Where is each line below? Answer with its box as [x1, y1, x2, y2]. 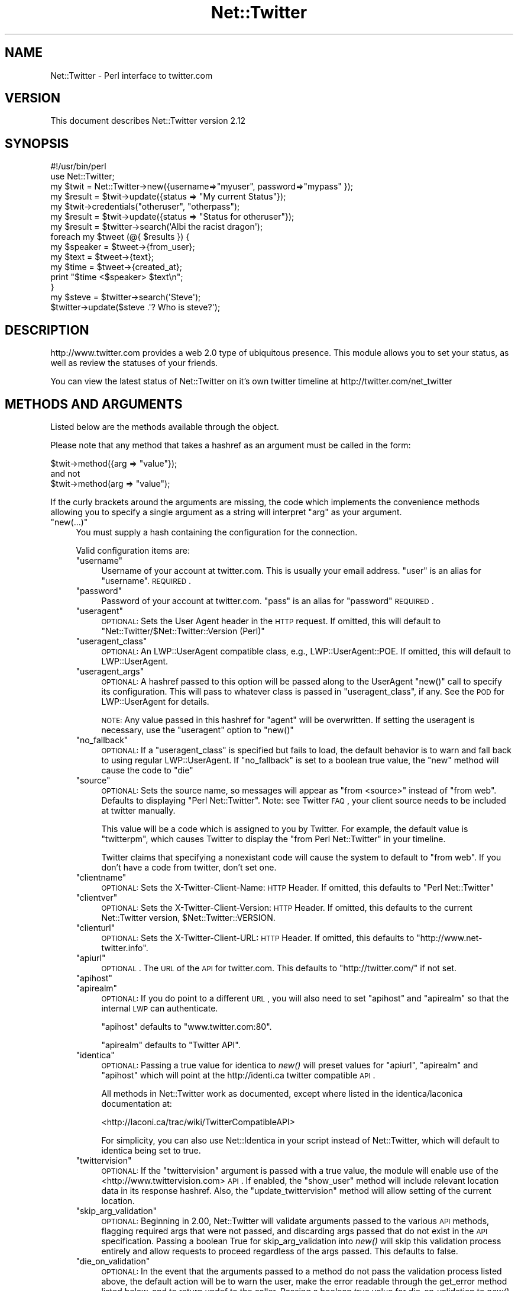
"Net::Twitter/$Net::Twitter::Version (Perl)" [101, 625, 265, 636]
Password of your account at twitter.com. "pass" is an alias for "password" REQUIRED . [101, 595, 434, 606]
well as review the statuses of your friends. [50, 358, 218, 368]
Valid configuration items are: [76, 545, 190, 555]
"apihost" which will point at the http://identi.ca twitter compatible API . [101, 1070, 375, 1080]
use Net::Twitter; [50, 171, 115, 182]
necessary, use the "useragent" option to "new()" [101, 724, 294, 735]
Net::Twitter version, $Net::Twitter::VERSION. [101, 912, 276, 923]
